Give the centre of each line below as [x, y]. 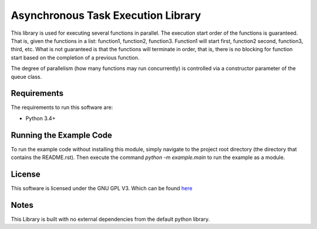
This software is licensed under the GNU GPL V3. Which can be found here [102, 188]
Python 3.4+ [41, 118]
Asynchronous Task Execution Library [106, 15]
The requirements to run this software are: [62, 107]
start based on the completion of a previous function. [75, 57]
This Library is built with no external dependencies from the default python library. [110, 219]
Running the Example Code [62, 135]
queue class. [26, 77]
